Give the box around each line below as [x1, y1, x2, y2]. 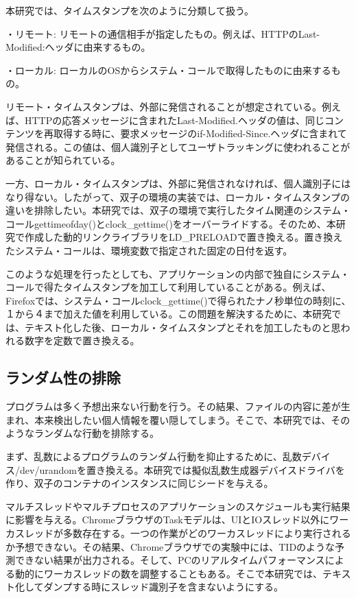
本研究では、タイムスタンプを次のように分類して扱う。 [5, 3, 254, 17]
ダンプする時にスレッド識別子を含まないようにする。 [43, 579, 284, 594]
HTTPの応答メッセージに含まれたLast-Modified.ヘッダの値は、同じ [24, 112, 324, 127]
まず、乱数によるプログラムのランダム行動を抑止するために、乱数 [5, 449, 302, 464]
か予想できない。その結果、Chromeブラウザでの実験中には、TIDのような [5, 539, 335, 553]
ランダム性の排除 [5, 367, 121, 388]
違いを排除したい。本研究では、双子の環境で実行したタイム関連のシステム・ [5, 203, 351, 217]
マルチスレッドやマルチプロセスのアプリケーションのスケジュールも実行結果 [5, 499, 351, 513]
